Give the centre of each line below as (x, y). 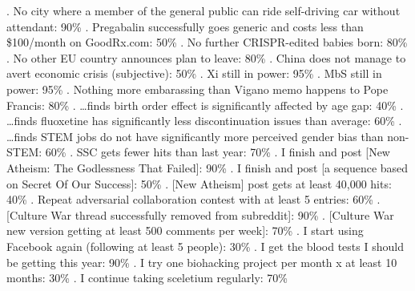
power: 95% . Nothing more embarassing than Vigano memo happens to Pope (197, 89)
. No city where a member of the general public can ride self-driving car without (203, 10)
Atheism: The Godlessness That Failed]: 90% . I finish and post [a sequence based (207, 167)
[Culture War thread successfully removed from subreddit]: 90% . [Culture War (200, 214)
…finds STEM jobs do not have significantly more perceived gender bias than (195, 136)
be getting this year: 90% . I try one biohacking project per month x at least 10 (202, 262)
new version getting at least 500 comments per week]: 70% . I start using (185, 230)
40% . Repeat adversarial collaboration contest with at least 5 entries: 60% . (193, 199)
